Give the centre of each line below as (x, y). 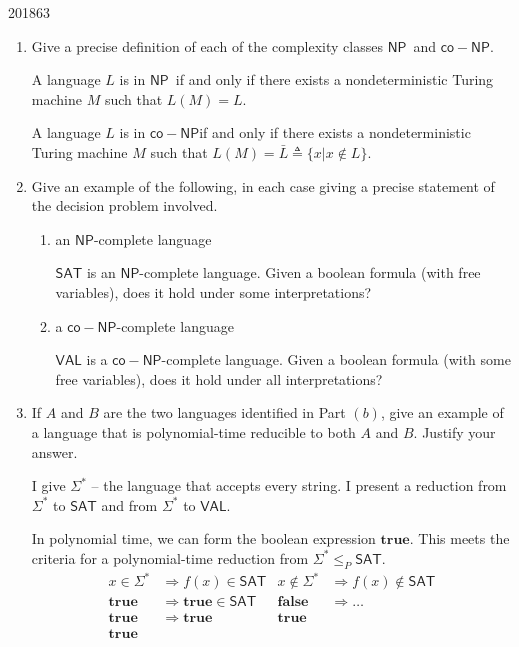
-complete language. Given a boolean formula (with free (310, 272)
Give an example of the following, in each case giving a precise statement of (263, 185)
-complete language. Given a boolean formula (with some (336, 359)
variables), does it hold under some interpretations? (213, 291)
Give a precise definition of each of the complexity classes (207, 45)
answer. (54, 451)
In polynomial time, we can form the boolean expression (203, 538)
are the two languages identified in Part (224, 412)
